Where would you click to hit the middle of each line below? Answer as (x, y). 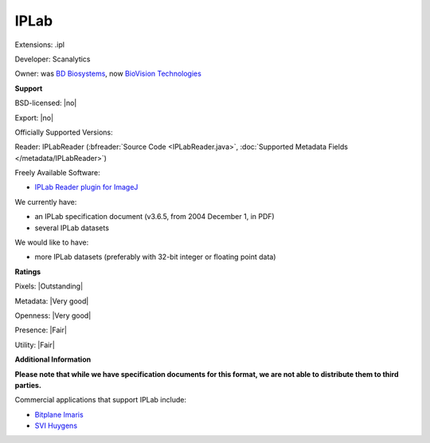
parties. (28, 385)
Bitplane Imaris (59, 414)
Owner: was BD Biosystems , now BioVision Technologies (108, 74)
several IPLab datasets (72, 228)
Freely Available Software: (57, 173)
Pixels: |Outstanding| (49, 286)
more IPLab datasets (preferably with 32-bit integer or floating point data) (155, 257)
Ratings (28, 272)
